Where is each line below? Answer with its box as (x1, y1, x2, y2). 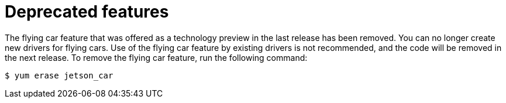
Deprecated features (5, 2, 169, 22)
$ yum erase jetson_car (5, 70, 113, 80)
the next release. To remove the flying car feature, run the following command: (5, 52, 308, 63)
